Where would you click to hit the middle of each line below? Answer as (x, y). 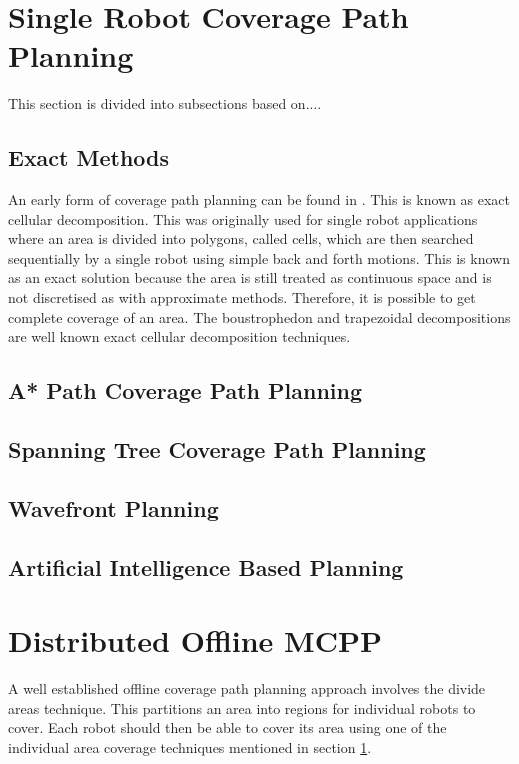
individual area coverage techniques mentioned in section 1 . (190, 746)
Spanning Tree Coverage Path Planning (217, 449)
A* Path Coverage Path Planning (185, 390)
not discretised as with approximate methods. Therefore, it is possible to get (242, 297)
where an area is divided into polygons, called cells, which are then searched (241, 238)
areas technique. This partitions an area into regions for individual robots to (242, 707)
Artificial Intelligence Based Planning (206, 566)
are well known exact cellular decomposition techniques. (179, 336)
